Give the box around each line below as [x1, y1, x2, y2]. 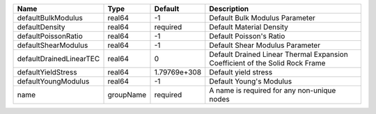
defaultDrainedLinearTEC [17, 54, 100, 63]
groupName [107, 90, 147, 99]
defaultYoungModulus [17, 76, 90, 86]
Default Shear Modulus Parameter [209, 40, 320, 50]
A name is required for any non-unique [209, 85, 336, 95]
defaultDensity [17, 22, 65, 31]
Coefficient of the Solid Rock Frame [209, 58, 326, 67]
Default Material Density [209, 22, 289, 31]
